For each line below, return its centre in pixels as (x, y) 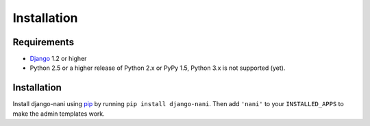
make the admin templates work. (59, 114)
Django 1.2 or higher (58, 59)
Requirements (44, 42)
